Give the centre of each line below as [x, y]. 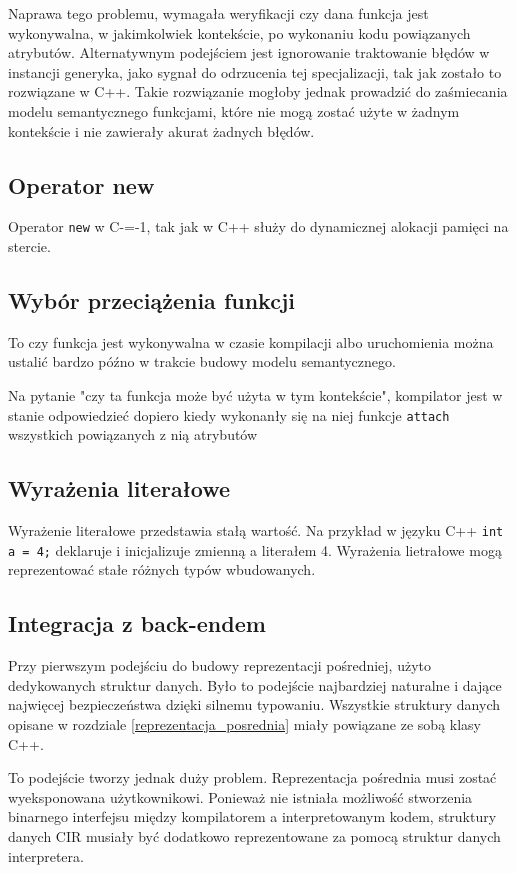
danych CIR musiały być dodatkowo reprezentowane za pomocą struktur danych [254, 835]
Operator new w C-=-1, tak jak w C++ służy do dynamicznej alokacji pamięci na [258, 226]
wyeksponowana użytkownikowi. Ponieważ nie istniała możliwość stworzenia [240, 796]
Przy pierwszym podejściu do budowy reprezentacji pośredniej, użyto [219, 665]
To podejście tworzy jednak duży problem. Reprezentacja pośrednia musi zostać [252, 777]
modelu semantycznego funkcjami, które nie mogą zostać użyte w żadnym [234, 110]
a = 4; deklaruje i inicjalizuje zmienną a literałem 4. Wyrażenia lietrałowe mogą [255, 549]
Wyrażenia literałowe [119, 488]
